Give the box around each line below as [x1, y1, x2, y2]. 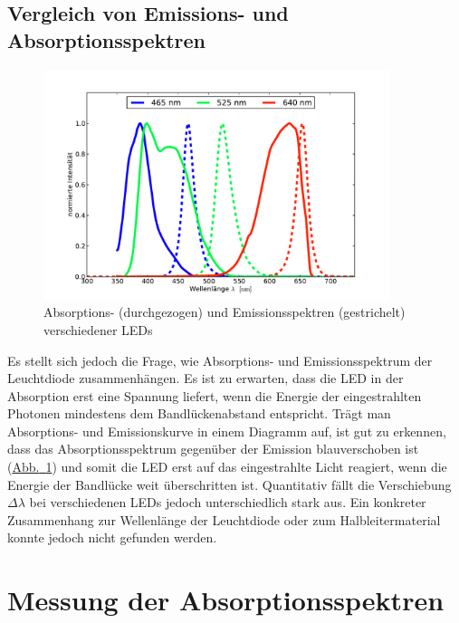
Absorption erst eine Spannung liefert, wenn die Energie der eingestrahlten [7, 386, 422, 405]
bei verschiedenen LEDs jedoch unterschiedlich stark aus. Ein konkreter [29, 493, 426, 512]
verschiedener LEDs [43, 320, 153, 339]
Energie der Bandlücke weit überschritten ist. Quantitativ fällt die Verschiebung [7, 474, 452, 494]
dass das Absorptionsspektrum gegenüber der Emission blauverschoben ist [7, 439, 419, 458]
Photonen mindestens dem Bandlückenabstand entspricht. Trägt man [7, 404, 391, 423]
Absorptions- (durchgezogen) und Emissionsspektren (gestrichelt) [43, 302, 406, 321]
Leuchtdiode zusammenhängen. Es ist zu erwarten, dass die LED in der [7, 369, 404, 388]
